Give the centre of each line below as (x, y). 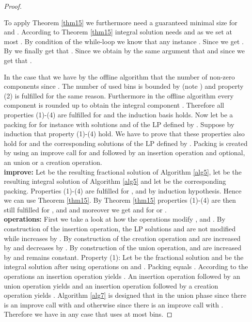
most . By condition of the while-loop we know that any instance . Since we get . (124, 41)
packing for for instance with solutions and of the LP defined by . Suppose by (119, 124)
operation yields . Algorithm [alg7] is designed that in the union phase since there (125, 295)
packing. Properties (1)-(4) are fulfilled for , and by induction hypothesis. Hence (123, 190)
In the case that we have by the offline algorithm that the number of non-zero (119, 76)
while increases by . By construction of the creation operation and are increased (122, 238)
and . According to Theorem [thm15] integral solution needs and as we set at (118, 32)
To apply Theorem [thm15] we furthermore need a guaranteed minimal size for (121, 22)
